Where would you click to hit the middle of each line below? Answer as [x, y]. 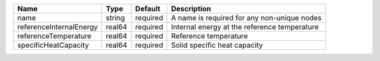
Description [191, 9]
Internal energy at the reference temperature [245, 27]
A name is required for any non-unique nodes [247, 18]
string [115, 18]
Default [148, 9]
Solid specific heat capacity [217, 45]
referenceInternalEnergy [58, 27]
